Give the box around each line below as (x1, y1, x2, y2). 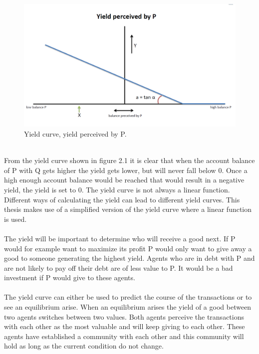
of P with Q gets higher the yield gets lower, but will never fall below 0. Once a (4, 165, 248, 175)
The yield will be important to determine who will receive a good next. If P (4, 233, 236, 243)
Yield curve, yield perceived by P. (24, 128, 127, 139)
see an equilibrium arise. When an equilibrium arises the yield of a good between (4, 302, 252, 312)
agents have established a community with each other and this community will (4, 331, 244, 341)
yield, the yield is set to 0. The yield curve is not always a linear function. (4, 184, 230, 194)
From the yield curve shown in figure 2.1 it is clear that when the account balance (4, 155, 255, 166)
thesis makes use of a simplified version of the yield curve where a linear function (4, 204, 252, 214)
